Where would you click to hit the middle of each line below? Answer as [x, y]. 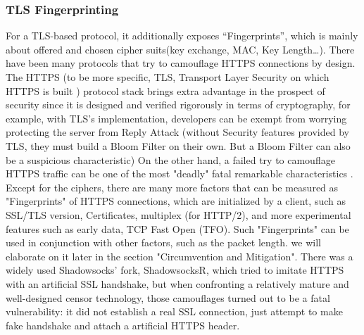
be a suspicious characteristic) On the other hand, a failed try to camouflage [170, 159]
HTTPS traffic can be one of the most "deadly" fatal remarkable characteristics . [180, 173]
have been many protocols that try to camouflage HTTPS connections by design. [181, 63]
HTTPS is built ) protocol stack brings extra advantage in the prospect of [165, 90]
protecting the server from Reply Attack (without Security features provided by [177, 132]
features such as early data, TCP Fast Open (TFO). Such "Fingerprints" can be [177, 228]
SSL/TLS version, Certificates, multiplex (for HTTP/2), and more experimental [178, 214]
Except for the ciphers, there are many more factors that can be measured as [172, 187]
